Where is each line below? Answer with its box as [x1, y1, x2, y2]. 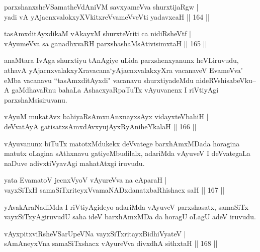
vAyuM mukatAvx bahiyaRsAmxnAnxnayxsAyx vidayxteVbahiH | [4, 111, 209, 122]
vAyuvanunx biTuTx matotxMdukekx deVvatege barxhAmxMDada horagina [4, 138, 240, 148]
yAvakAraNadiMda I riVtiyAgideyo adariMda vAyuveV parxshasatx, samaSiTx [4, 201, 248, 212]
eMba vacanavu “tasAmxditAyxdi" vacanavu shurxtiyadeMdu [4, 74, 194, 85]
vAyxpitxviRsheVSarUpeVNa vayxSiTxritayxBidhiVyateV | [4, 228, 186, 238]
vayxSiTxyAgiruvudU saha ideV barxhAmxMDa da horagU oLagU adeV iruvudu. [4, 211, 256, 222]
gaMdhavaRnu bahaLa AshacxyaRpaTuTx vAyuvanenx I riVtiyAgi [12, 85, 219, 95]
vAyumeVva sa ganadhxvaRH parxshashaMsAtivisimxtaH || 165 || [4, 38, 207, 48]
